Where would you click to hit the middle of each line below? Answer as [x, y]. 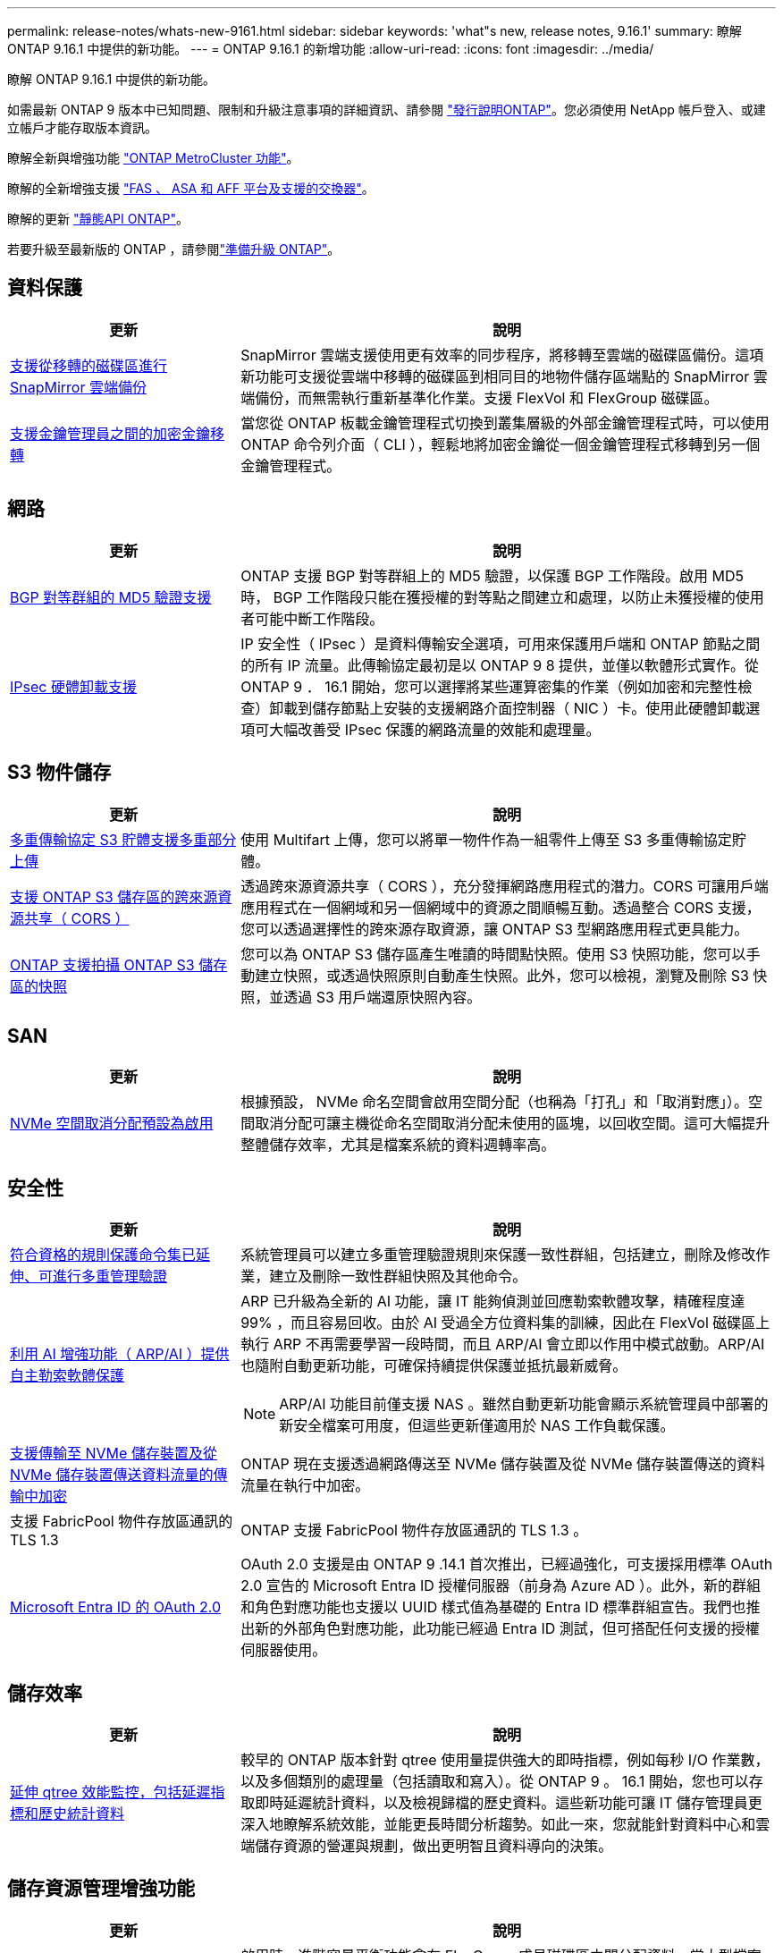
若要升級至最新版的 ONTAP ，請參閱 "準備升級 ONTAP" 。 [174, 249]
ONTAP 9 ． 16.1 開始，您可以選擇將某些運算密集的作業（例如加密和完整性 [489, 686]
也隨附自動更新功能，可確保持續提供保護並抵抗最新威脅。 [434, 1366]
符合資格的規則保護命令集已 [103, 1255]
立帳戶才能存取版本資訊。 [82, 127]
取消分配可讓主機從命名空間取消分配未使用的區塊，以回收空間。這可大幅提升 [513, 1124]
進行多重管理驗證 [110, 1277]
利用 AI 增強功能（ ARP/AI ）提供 [120, 1354]
